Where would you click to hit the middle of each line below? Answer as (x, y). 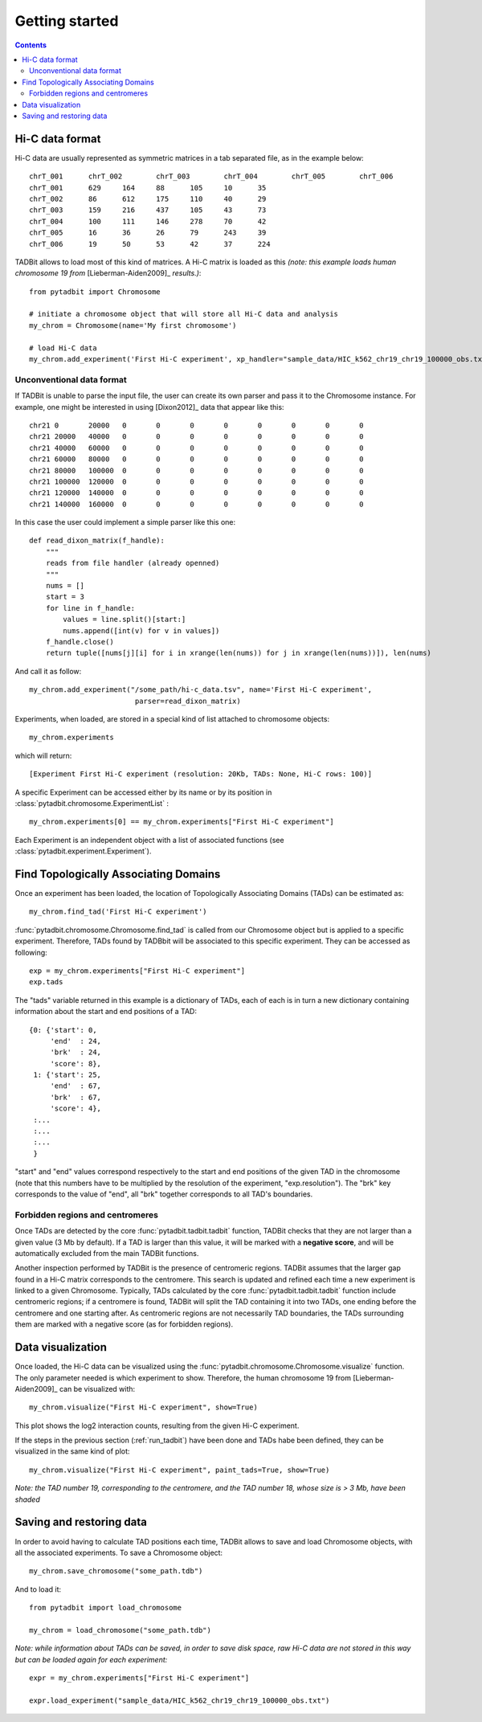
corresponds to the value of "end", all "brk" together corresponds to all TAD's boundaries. (164, 1194)
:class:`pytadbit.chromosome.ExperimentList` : (92, 803)
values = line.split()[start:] (125, 620)
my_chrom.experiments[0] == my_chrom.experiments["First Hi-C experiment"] (182, 822)
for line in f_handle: (90, 608)
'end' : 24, (76, 1041)
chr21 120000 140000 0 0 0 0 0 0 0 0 (196, 493)
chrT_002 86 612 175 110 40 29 (148, 198)
